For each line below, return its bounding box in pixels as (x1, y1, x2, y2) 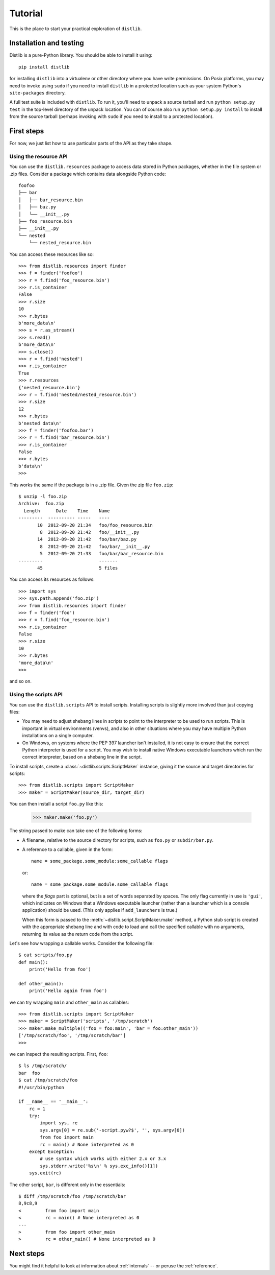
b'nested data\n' (18, 420, 62, 426)
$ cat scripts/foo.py (18, 952, 72, 958)
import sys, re (40, 1120, 78, 1126)
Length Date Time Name (23, 508, 110, 513)
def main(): (18, 959, 48, 965)
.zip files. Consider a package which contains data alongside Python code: (9, 171, 167, 177)
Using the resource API (9, 153, 68, 160)
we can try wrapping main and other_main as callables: (9, 999, 129, 1005)
